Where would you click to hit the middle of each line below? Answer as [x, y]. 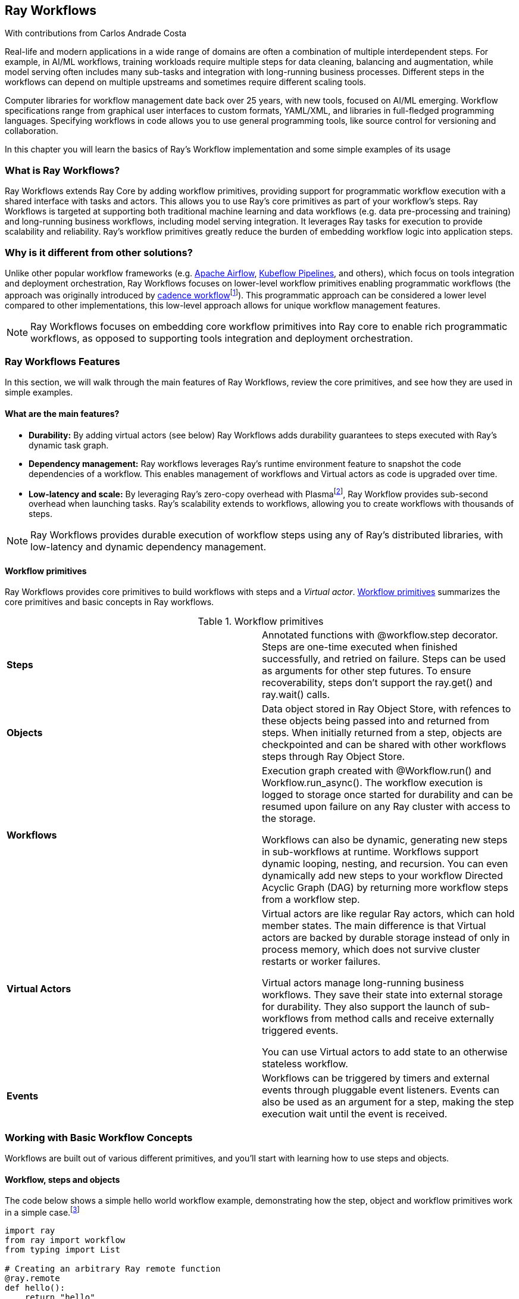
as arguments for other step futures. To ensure [367, 671]
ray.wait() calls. [296, 695]
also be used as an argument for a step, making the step [388, 1102]
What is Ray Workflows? [62, 170]
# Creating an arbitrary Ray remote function [113, 1269]
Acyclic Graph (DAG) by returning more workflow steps [385, 888]
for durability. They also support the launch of [364, 1007]
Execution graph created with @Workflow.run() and [377, 771]
